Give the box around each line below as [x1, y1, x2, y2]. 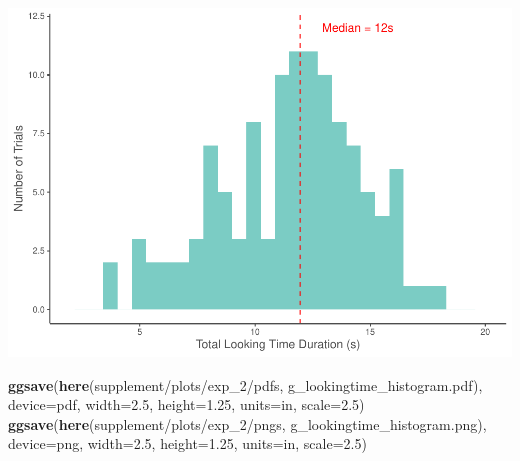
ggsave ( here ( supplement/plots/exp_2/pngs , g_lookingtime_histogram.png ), [8, 413, 487, 434]
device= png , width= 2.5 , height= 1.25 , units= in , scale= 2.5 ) [8, 433, 367, 454]
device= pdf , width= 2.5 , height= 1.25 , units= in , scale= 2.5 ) [8, 394, 365, 415]
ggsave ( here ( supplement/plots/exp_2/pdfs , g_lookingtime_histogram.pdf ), [8, 374, 483, 395]
